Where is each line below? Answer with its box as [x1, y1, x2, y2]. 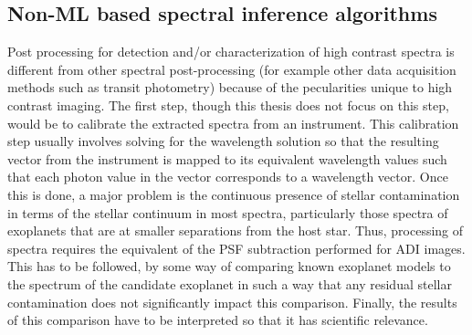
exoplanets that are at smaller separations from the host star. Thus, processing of [7, 221, 464, 240]
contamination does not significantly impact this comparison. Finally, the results [7, 292, 457, 311]
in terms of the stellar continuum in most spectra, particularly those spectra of [7, 203, 448, 222]
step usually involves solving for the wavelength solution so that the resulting [7, 131, 439, 151]
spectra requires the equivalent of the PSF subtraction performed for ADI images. [7, 238, 466, 257]
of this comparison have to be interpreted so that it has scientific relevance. [7, 310, 428, 330]
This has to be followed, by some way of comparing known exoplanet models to [7, 256, 451, 276]
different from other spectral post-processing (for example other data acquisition [7, 59, 456, 79]
